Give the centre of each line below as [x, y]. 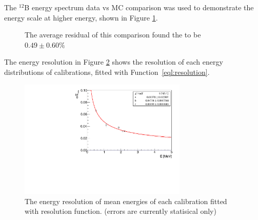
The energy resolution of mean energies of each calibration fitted [126, 201]
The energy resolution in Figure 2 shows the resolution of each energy [114, 62]
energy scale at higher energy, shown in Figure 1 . [81, 17]
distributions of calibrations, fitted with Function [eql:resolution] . [107, 72]
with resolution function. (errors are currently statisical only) [121, 211]
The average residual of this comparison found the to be [113, 35]
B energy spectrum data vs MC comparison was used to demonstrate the [139, 7]
